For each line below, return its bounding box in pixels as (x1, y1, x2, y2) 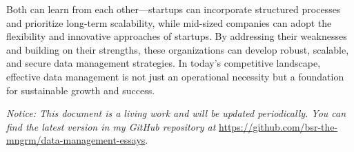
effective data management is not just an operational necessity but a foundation (6, 69, 344, 83)
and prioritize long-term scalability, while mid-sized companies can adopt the (6, 15, 332, 30)
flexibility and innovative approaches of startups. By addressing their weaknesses (6, 29, 347, 43)
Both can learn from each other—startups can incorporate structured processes (6, 2, 341, 16)
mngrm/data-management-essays (6, 133, 146, 147)
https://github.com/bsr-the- (219, 119, 338, 133)
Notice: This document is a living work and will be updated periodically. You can (6, 106, 346, 120)
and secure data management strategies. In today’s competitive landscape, (6, 56, 321, 70)
